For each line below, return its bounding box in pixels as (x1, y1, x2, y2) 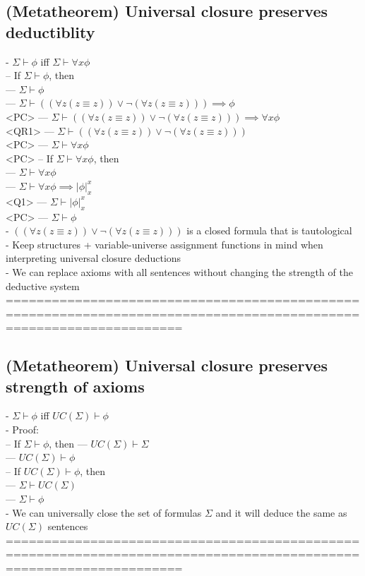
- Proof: (6, 422, 39, 437)
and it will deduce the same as (215, 505, 347, 520)
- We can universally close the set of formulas (6, 505, 202, 520)
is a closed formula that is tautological (186, 223, 352, 238)
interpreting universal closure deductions (6, 251, 181, 265)
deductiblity (6, 20, 95, 42)
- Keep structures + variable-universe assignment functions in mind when (6, 236, 323, 251)
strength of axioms (6, 375, 145, 397)
